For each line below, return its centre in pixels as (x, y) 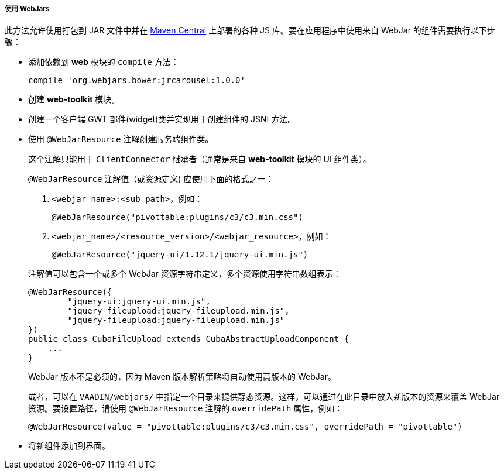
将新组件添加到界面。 (69, 446)
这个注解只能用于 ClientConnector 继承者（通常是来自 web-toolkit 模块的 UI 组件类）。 (200, 159)
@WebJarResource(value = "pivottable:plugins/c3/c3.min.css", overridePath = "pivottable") (245, 427)
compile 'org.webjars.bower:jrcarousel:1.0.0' (137, 80)
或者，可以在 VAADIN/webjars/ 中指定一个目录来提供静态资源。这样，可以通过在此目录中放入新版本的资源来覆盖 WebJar (264, 397)
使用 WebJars (27, 9)
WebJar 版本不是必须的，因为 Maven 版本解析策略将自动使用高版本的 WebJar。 (182, 377)
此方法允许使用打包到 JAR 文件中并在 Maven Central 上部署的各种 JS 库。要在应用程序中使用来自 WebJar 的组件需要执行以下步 (250, 30)
